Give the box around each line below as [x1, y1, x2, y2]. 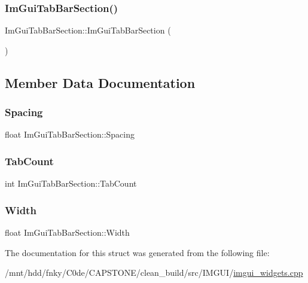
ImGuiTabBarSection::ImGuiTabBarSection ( [5, 24, 171, 36]
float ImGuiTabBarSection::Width [5, 226, 130, 239]
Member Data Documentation [5, 73, 196, 92]
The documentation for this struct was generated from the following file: [5, 246, 270, 258]
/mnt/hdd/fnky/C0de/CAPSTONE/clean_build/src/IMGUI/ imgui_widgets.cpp [5, 266, 303, 279]
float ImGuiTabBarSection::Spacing [5, 128, 135, 141]
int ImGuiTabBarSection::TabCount [5, 177, 137, 190]
